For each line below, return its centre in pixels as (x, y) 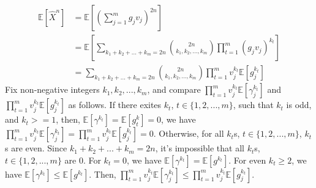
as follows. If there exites (115, 105)
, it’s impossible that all (200, 148)
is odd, (299, 105)
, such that (253, 105)
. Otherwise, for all (189, 133)
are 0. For (83, 160)
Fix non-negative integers (52, 89)
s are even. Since (36, 148)
